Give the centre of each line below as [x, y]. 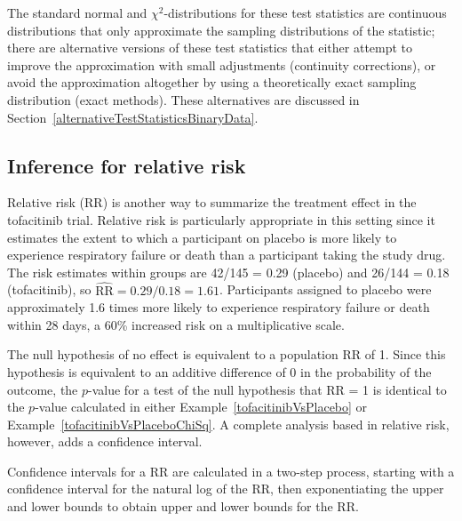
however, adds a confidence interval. [105, 441]
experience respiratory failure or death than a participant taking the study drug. [227, 255]
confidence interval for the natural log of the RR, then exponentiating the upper [226, 489]
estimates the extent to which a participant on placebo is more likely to [202, 237]
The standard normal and [77, 12]
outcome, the [43, 389]
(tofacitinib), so [49, 289]
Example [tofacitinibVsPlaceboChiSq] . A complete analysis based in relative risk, [228, 424]
